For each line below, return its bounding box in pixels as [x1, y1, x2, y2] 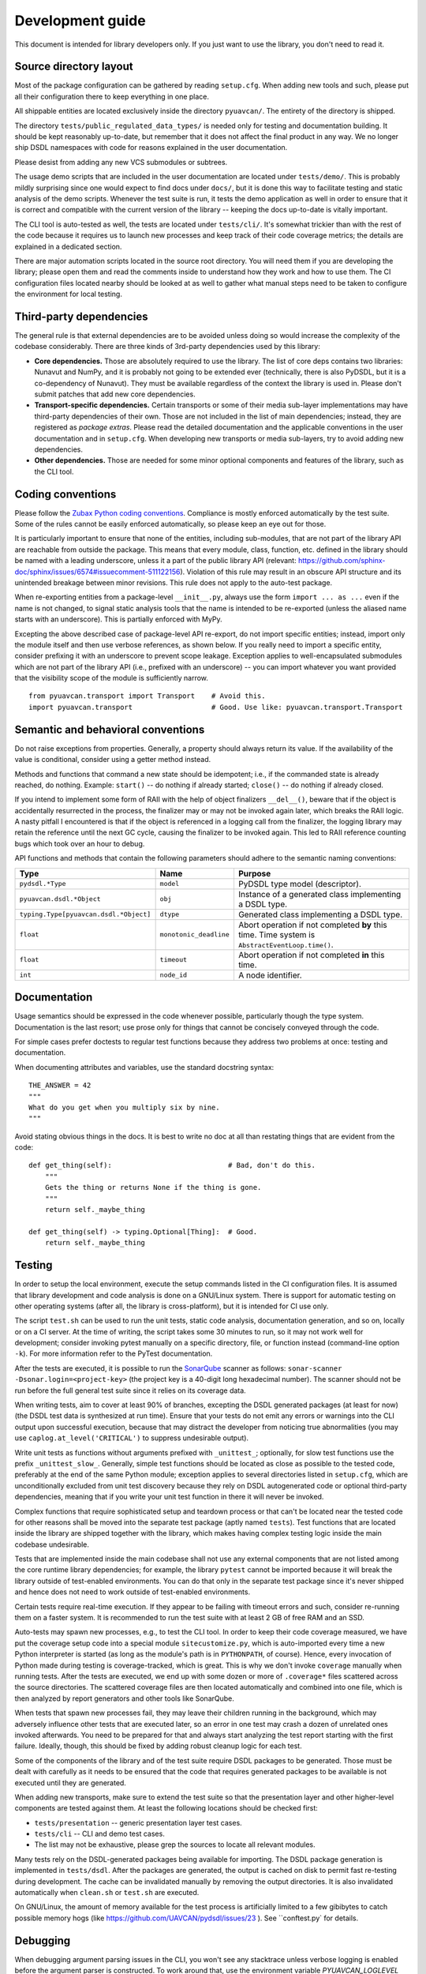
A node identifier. [237, 970, 303, 981]
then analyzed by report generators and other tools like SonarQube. [14, 1694, 234, 1703]
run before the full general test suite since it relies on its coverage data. [14, 1386, 246, 1395]
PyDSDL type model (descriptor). [237, 878, 362, 889]
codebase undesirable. [14, 1540, 90, 1549]
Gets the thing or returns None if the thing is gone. [44, 1183, 262, 1192]
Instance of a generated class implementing [237, 888, 402, 899]
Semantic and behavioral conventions [14, 722, 205, 736]
